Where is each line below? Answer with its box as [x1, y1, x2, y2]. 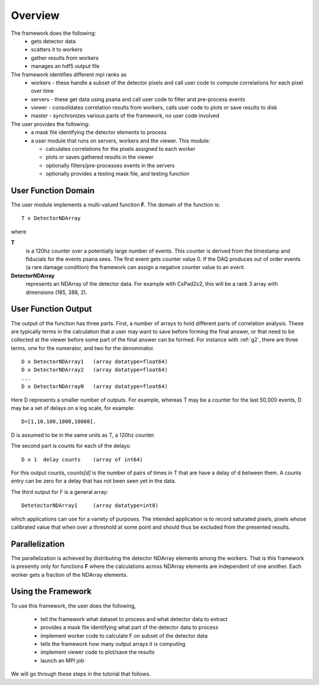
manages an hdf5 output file [31, 63, 100, 70]
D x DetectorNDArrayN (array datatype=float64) [21, 383, 168, 390]
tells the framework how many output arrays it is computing [40, 641, 185, 648]
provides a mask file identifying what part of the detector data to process [40, 624, 219, 631]
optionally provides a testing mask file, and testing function [45, 170, 190, 177]
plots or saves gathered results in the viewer [45, 154, 154, 161]
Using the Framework [11, 586, 92, 597]
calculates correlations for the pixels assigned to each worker [45, 146, 196, 153]
